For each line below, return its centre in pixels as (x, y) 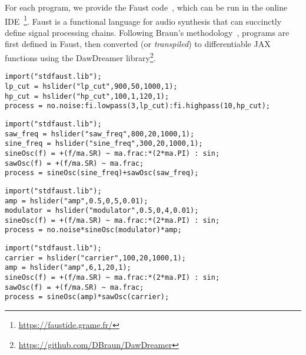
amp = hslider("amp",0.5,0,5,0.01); (76, 201)
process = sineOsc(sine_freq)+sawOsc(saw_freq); (102, 173)
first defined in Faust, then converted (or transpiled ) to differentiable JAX (138, 44)
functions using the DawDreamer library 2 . (80, 57)
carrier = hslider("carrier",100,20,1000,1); (95, 258)
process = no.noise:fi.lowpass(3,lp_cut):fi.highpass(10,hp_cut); (138, 106)
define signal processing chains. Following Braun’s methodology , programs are (147, 32)
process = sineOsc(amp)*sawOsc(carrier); (87, 297)
